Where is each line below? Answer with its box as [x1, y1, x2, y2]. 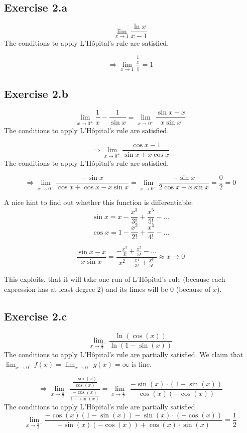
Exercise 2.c [4, 308, 67, 323]
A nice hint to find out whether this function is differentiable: [4, 197, 193, 207]
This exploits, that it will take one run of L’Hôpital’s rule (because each [4, 274, 225, 284]
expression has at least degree [4, 283, 95, 294]
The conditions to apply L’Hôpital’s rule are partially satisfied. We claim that [4, 349, 243, 359]
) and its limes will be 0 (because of [100, 283, 211, 294]
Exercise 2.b [4, 85, 68, 101]
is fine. [132, 359, 152, 369]
